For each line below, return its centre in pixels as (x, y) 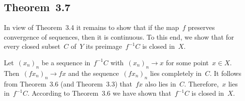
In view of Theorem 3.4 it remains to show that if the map (92, 27)
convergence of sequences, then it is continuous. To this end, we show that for (119, 36)
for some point (187, 62)
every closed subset (32, 46)
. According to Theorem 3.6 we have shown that (99, 93)
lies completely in (176, 73)
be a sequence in (66, 62)
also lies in (161, 83)
